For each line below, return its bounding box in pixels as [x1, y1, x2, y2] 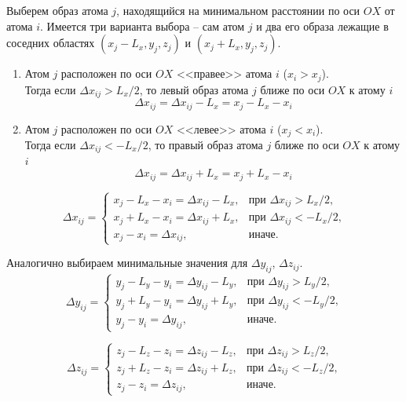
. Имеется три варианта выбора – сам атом [40, 17, 245, 34]
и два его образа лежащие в [256, 17, 389, 34]
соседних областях [6, 35, 95, 51]
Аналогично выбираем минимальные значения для [6, 254, 248, 271]
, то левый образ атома [139, 81, 249, 97]
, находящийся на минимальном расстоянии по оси [116, 2, 360, 18]
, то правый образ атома [148, 137, 263, 152]
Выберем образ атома [6, 2, 108, 18]
